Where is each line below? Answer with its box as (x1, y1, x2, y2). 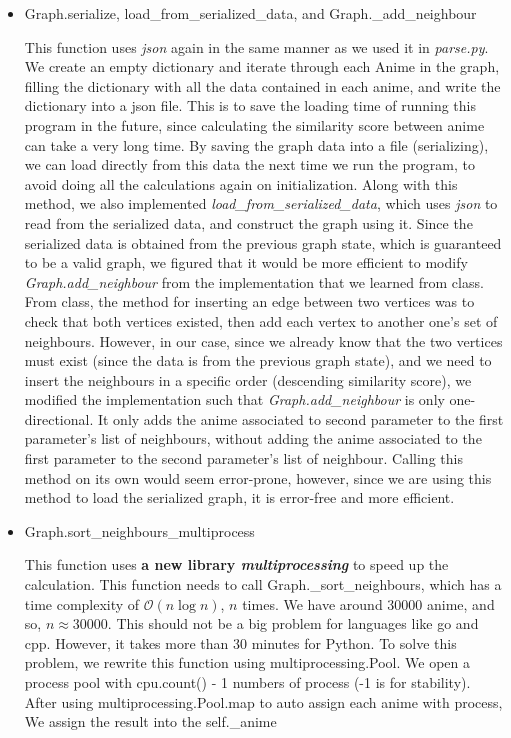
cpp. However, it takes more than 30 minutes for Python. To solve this (24, 632, 457, 653)
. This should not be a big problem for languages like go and (107, 613, 479, 634)
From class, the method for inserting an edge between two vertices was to (24, 291, 475, 312)
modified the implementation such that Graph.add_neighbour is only (24, 389, 445, 410)
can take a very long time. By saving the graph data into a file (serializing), (24, 134, 489, 155)
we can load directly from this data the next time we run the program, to (24, 154, 475, 175)
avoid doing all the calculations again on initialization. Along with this (24, 173, 458, 194)
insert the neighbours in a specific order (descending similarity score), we (24, 369, 472, 390)
